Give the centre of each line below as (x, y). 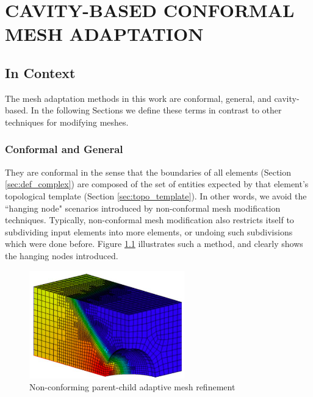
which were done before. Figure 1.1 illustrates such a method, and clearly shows (154, 244)
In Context (40, 72)
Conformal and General (64, 149)
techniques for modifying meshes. (67, 122)
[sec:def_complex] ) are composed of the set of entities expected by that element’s (157, 184)
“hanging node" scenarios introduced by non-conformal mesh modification (143, 208)
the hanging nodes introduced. (62, 255)
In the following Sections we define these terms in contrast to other (156, 110)
